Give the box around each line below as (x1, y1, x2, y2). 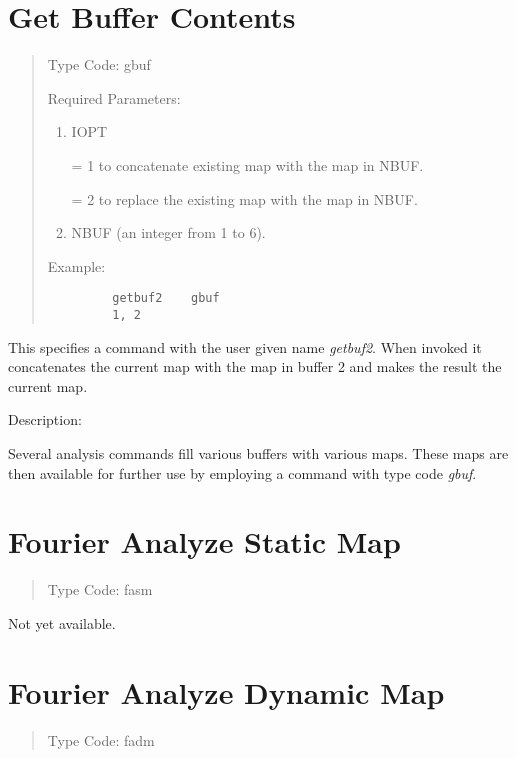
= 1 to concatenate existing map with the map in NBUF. (71, 154, 424, 175)
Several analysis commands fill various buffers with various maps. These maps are (8, 442, 509, 463)
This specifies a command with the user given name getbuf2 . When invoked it (8, 336, 482, 357)
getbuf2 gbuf (112, 291, 220, 306)
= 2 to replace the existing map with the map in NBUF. (71, 188, 418, 209)
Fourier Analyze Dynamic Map (8, 671, 445, 712)
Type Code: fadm (47, 729, 155, 750)
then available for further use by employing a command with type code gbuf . (8, 462, 477, 483)
